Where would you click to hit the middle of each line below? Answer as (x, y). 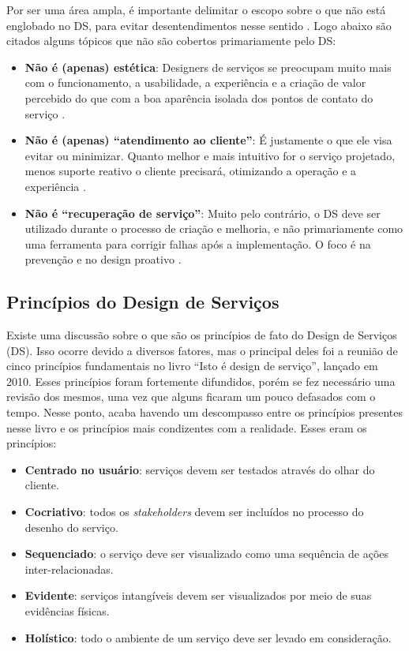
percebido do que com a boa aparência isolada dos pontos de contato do (199, 97)
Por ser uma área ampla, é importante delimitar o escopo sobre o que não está (196, 9)
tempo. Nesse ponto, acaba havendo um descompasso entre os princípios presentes (205, 412)
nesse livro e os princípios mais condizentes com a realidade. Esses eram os (187, 427)
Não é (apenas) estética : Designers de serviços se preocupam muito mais (208, 67)
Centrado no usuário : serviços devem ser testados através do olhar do (200, 469)
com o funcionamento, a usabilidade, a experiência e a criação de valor (195, 82)
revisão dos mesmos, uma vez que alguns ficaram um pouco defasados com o (191, 397)
